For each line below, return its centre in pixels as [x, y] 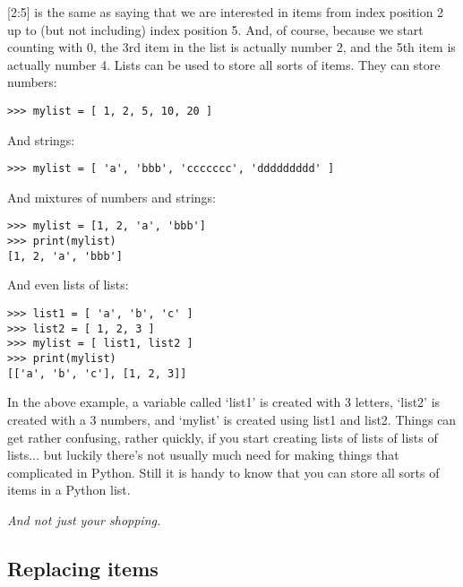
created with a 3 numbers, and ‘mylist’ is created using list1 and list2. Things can [232, 419]
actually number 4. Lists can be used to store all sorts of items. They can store [224, 64]
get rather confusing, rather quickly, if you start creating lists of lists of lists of [223, 437]
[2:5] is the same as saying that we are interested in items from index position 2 [226, 12]
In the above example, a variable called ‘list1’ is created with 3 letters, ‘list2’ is [224, 402]
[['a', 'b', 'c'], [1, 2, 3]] [97, 373]
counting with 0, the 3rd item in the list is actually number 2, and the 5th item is [231, 47]
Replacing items [83, 568]
